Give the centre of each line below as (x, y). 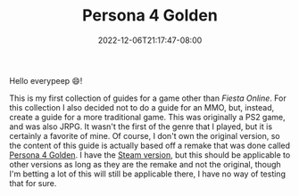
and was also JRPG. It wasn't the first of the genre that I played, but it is (141, 127)
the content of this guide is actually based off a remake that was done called (150, 145)
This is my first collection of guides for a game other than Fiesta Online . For (148, 98)
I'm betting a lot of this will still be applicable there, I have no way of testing (147, 174)
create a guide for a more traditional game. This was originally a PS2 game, (147, 117)
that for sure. (33, 183)
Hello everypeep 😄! (46, 80)
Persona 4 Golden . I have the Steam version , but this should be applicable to (150, 155)
